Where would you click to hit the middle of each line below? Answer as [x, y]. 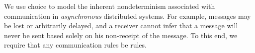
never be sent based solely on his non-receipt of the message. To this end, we [121, 35]
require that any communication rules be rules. [75, 45]
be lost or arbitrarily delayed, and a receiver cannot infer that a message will [121, 26]
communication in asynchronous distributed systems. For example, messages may [127, 16]
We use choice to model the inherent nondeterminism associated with [110, 6]
